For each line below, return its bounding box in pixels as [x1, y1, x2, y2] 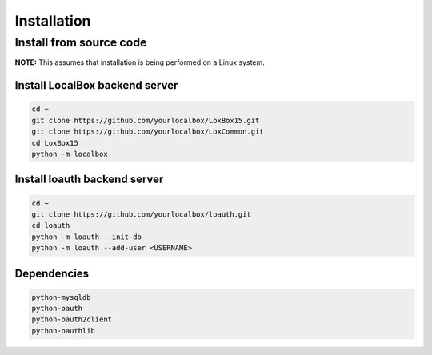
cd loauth [31, 221, 70, 230]
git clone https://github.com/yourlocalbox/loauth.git [31, 209, 251, 219]
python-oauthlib [31, 326, 96, 335]
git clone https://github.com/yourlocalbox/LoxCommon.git [31, 127, 264, 136]
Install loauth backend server [14, 173, 164, 186]
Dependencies [14, 266, 90, 280]
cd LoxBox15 [31, 138, 79, 147]
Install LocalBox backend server [14, 78, 178, 92]
